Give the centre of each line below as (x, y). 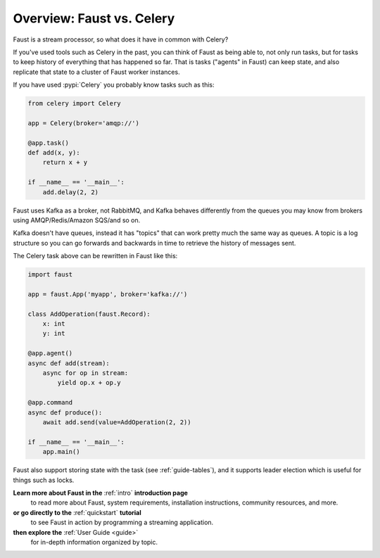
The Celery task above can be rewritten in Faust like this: (95, 256)
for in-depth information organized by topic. (94, 542)
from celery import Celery (74, 103)
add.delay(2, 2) (70, 192)
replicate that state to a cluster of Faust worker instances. (96, 72)
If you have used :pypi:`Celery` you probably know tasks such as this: (114, 85)
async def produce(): (65, 412)
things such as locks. (44, 480)
